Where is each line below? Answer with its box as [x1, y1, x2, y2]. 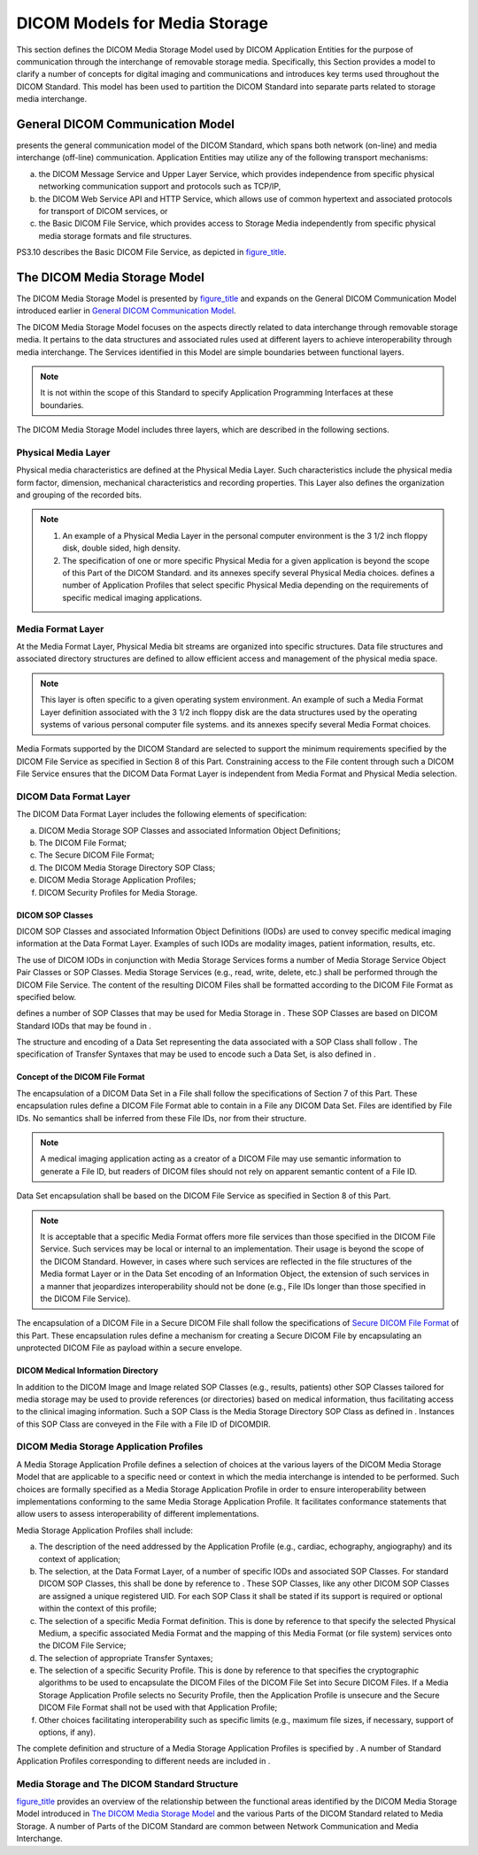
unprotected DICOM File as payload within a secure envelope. [16, 1343, 243, 1353]
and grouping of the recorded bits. [16, 489, 142, 500]
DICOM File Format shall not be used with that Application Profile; [38, 1702, 278, 1713]
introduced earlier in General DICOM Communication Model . [16, 305, 236, 316]
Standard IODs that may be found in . [16, 1020, 152, 1031]
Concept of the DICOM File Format [16, 1072, 145, 1082]
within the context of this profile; [38, 1603, 158, 1614]
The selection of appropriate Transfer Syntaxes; [38, 1652, 213, 1663]
